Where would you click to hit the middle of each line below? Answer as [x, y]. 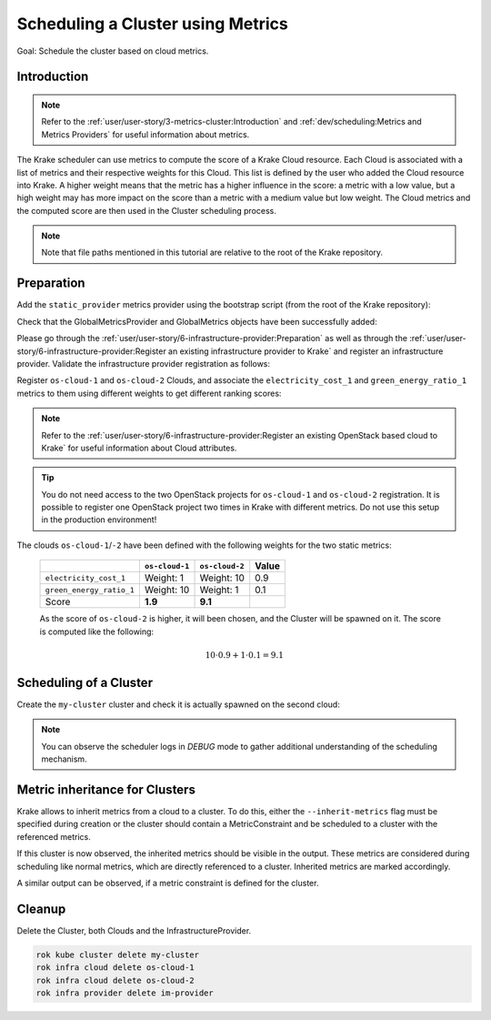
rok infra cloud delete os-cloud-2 [115, 980]
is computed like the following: [97, 631]
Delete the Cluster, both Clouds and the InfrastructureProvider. [134, 930]
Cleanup [41, 909]
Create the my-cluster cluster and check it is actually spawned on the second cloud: [178, 704]
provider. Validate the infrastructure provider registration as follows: [144, 363]
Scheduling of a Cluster [85, 682]
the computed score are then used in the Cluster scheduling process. [146, 210]
